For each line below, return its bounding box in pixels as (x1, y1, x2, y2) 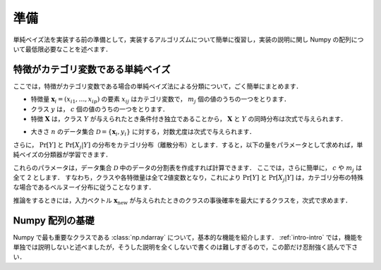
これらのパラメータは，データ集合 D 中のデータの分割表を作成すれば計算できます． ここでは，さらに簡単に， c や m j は (13, 163, 363, 173)
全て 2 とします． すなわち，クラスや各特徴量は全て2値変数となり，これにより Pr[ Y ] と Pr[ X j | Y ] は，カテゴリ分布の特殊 (13, 173, 363, 183)
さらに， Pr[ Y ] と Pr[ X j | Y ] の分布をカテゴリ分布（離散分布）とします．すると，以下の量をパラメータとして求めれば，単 (13, 140, 363, 151)
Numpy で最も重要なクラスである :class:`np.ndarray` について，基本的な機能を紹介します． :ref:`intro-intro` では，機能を (13, 233, 363, 241)
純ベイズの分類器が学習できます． (13, 150, 112, 159)
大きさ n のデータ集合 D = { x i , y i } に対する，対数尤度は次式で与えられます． (30, 128, 256, 137)
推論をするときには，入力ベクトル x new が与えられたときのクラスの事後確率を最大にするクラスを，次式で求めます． (13, 196, 352, 206)
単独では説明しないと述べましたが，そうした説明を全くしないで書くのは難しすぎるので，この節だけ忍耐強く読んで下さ (13, 243, 358, 252)
